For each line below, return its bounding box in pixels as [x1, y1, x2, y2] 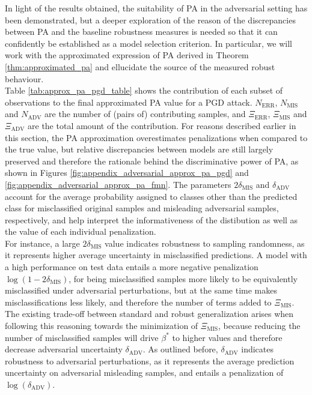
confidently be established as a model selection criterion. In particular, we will [5, 37, 293, 49]
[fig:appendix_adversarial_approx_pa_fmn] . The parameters [5, 178, 231, 190]
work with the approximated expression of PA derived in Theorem [5, 49, 249, 61]
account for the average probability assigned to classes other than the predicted [5, 190, 298, 202]
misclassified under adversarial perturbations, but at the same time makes [5, 284, 277, 297]
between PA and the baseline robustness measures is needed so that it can [5, 25, 278, 38]
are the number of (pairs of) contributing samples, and [44, 107, 246, 120]
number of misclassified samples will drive [5, 331, 159, 343]
